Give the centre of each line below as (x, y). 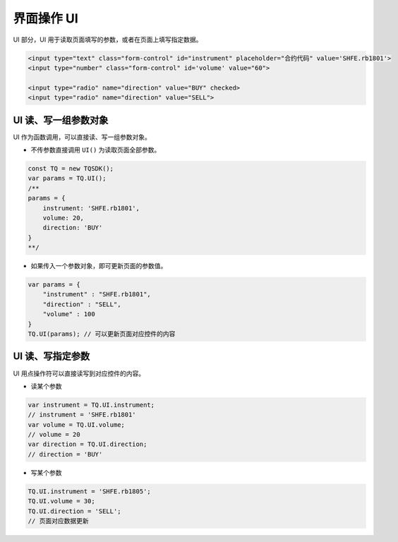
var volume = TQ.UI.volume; (76, 424)
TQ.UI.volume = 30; (61, 501)
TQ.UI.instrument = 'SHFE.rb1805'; (89, 491)
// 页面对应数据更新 (58, 521)
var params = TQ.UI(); (67, 179)
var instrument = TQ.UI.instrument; (91, 405)
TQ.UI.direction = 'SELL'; (74, 511)
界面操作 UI (46, 18)
